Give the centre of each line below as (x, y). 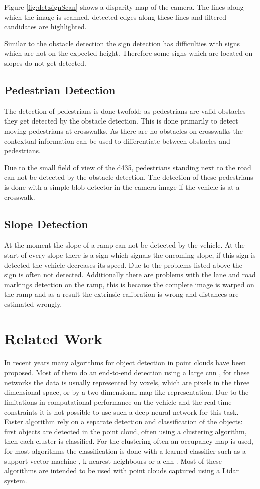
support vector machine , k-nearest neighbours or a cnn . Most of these (113, 461)
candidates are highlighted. (45, 26)
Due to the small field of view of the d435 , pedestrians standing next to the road (128, 167)
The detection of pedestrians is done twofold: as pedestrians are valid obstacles (125, 111)
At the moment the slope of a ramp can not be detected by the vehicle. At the (124, 245)
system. (16, 480)
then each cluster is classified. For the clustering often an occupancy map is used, (129, 441)
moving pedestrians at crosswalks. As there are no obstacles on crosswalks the (123, 130)
